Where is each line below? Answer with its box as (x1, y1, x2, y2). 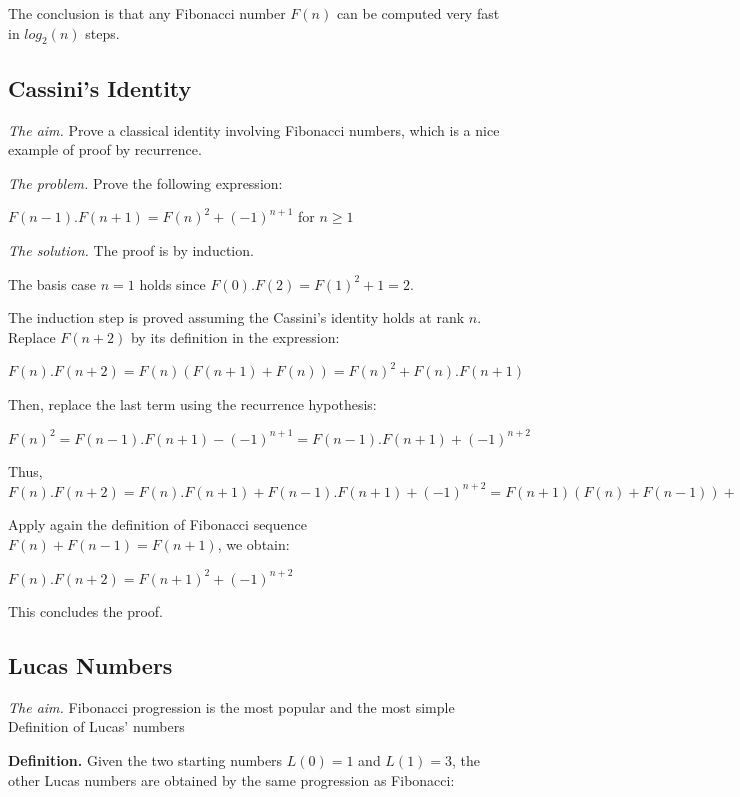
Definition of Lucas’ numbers (8, 716, 185, 737)
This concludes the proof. (8, 601, 163, 622)
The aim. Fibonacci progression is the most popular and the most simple (8, 696, 455, 717)
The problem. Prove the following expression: (8, 172, 283, 193)
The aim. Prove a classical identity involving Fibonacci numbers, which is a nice (8, 119, 500, 140)
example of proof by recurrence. (8, 139, 202, 160)
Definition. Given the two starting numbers (8, 750, 283, 771)
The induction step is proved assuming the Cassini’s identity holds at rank (8, 307, 465, 328)
